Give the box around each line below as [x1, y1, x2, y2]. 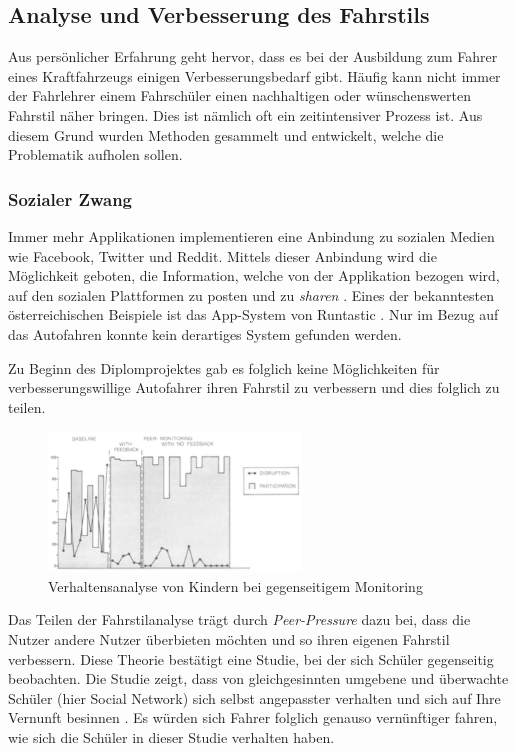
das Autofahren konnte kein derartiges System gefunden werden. [8, 323, 402, 344]
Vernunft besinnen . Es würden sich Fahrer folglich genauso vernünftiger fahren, [8, 707, 498, 728]
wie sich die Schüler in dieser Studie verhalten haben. [8, 726, 335, 747]
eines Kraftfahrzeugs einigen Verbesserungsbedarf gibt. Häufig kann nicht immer [8, 65, 501, 86]
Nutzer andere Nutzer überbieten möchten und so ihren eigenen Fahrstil [8, 628, 450, 649]
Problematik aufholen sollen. [8, 144, 183, 165]
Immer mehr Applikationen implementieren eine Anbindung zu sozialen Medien [8, 225, 495, 246]
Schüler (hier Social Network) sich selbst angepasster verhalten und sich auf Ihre [8, 687, 501, 708]
